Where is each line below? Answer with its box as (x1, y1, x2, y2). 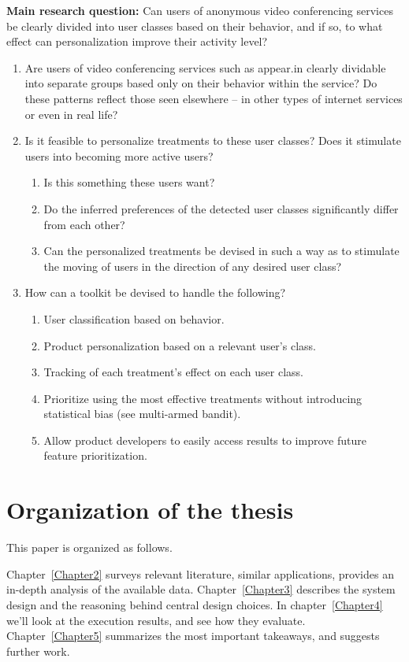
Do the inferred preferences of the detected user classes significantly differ (43, 200, 399, 216)
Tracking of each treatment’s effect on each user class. (43, 364, 303, 380)
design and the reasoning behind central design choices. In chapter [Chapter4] (6, 596, 383, 612)
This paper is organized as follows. (6, 539, 173, 556)
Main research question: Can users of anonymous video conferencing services (6, 2, 393, 18)
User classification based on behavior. (43, 310, 225, 327)
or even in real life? (24, 105, 118, 122)
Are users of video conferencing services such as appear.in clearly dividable (24, 59, 386, 76)
